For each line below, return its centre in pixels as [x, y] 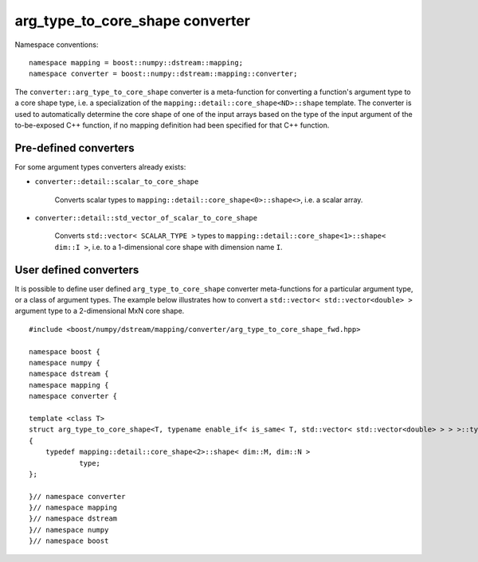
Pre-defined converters [74, 148]
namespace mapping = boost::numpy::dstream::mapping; [136, 62]
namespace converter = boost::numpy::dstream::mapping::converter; [163, 74]
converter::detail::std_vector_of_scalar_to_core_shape [146, 218]
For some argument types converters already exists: [100, 166]
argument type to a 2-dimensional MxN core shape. [100, 311]
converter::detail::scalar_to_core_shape [117, 182]
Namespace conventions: [57, 45]
